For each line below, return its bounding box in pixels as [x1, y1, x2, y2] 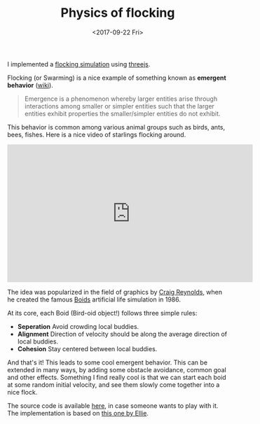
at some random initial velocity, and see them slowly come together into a [7, 380, 220, 389]
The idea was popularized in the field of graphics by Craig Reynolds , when [7, 288, 223, 296]
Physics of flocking [60, 5, 175, 21]
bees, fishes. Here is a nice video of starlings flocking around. [7, 130, 186, 139]
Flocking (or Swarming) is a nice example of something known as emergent [7, 73, 226, 82]
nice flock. [7, 388, 38, 396]
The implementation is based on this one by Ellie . [7, 409, 149, 417]
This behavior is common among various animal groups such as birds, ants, [7, 122, 226, 131]
